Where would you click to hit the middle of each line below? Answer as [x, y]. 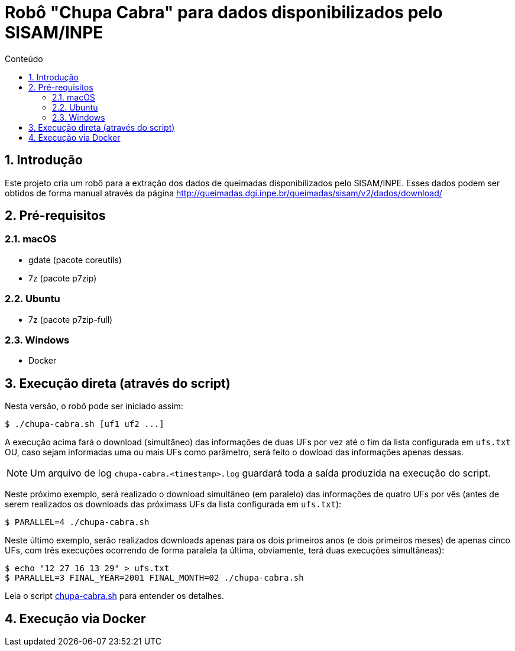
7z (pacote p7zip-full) [71, 319]
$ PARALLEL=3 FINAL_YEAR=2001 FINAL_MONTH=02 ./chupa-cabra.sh [154, 578]
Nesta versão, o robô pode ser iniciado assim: [94, 406]
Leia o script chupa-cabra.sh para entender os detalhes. [114, 596]
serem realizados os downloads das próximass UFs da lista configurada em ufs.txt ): [173, 504]
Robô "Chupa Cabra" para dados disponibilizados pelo [224, 12]
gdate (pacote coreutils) [75, 260]
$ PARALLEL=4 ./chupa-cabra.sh [77, 522]
